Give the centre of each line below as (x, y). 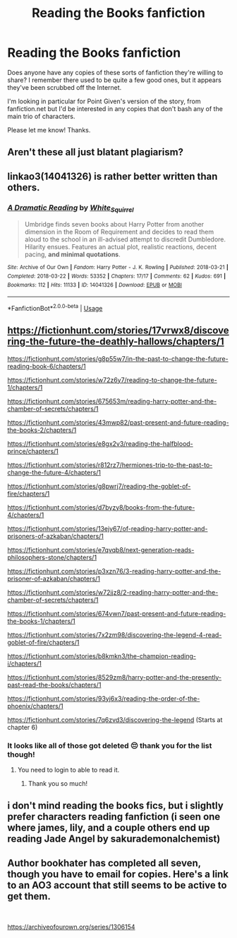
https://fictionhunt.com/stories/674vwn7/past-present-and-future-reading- (117, 613)
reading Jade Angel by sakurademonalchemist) (114, 839)
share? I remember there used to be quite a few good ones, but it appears (115, 80)
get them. (29, 896)
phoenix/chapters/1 (35, 706)
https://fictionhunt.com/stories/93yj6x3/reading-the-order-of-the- (104, 698)
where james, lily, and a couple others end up (109, 828)
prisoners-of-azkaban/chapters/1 (56, 536)
